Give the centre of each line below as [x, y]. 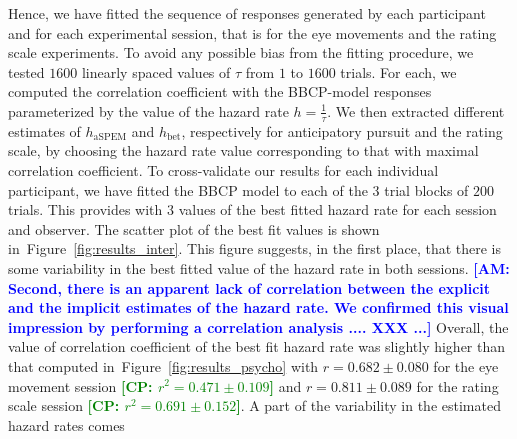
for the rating [457, 385]
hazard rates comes [66, 424]
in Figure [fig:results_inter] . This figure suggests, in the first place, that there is [255, 248]
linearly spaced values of [156, 71]
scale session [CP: [64, 405]
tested [26, 71]
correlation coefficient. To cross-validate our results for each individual [223, 169]
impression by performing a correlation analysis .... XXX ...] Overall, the [258, 326]
